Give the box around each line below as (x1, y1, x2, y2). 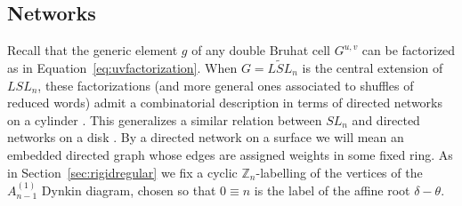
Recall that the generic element (7, 41, 178, 59)
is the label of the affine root (254, 180, 410, 199)
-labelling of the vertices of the (255, 162, 423, 181)
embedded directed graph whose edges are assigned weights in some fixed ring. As (7, 145, 453, 163)
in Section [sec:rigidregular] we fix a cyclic (7, 162, 238, 181)
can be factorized (361, 41, 456, 59)
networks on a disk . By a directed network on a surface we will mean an (7, 128, 404, 147)
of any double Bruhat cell (191, 41, 330, 59)
